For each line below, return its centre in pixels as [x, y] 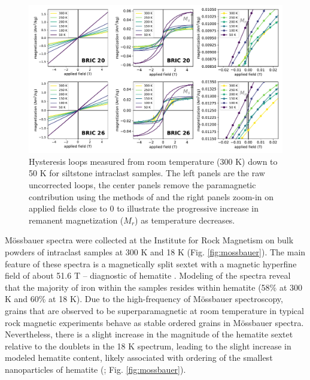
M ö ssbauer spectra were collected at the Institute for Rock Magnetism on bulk [149, 240]
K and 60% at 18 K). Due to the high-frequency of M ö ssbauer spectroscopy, [144, 299]
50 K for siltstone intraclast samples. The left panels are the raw [147, 173]
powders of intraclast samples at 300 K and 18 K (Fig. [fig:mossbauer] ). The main [155, 251]
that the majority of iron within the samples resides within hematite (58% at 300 [154, 287]
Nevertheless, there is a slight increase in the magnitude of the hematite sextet [149, 334]
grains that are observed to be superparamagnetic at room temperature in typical [154, 310]
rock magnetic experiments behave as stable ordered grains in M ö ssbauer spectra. [154, 322]
